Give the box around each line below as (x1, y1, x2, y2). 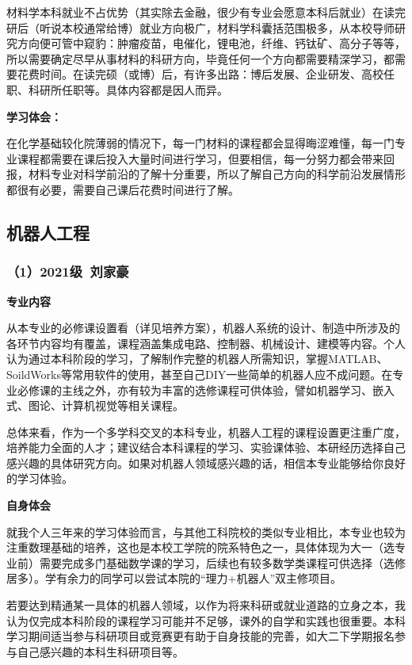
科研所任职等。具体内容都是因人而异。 (28, 81, 228, 97)
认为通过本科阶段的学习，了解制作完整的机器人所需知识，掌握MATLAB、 (6, 350, 388, 367)
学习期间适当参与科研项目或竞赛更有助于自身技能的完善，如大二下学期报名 (6, 628, 395, 644)
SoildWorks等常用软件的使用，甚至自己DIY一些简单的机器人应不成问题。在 (6, 365, 393, 382)
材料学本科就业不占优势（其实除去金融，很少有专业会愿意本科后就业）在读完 (6, 4, 406, 20)
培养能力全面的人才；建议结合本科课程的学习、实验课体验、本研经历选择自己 (6, 439, 406, 456)
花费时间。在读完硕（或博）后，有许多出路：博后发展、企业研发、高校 (17, 66, 383, 82)
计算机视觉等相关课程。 (61, 397, 184, 414)
